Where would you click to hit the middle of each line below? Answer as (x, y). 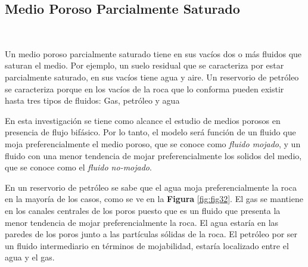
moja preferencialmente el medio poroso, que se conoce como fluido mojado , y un (153, 143)
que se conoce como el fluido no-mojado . (78, 167)
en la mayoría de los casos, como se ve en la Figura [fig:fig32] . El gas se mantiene (154, 199)
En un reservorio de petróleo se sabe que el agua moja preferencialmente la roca (151, 187)
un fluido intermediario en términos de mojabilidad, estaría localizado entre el (147, 245)
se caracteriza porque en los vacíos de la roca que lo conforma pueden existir (144, 89)
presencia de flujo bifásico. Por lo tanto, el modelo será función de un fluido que (150, 132)
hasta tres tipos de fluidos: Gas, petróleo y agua (92, 100)
